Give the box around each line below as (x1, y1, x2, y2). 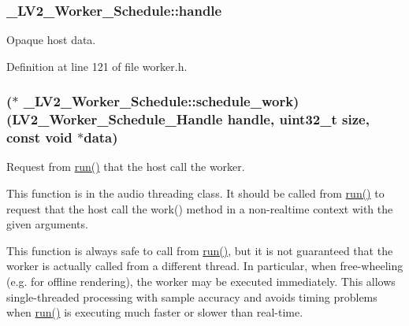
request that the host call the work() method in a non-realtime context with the (6, 200, 393, 217)
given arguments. (6, 216, 88, 232)
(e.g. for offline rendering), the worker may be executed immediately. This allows (6, 273, 396, 290)
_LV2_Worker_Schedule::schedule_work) (23, 91, 299, 111)
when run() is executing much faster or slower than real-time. (6, 304, 303, 320)
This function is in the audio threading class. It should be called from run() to (6, 185, 385, 202)
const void (6, 128, 73, 147)
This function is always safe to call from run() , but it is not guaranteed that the (6, 242, 393, 258)
